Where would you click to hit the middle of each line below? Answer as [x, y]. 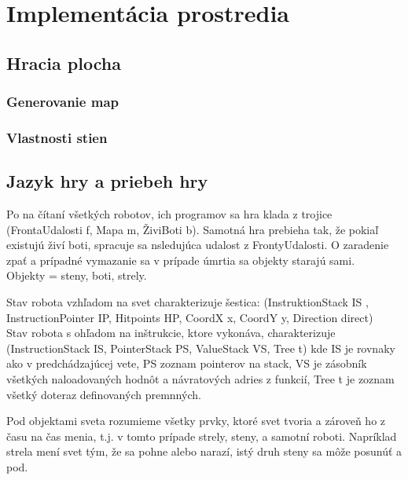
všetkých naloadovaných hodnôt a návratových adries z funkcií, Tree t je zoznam [200, 378]
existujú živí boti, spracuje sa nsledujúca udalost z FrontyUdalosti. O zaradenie [198, 245]
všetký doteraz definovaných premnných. [104, 394]
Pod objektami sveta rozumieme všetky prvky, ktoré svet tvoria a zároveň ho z [196, 421]
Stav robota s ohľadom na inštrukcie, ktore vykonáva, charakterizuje [171, 333]
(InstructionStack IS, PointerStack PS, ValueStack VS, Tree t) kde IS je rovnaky [201, 348]
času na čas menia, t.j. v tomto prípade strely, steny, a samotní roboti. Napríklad [202, 436]
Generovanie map [62, 102]
